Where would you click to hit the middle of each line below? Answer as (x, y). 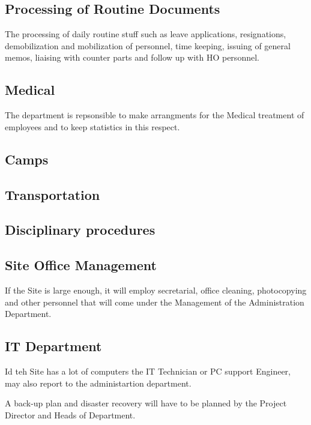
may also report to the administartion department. (98, 383)
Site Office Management (81, 265)
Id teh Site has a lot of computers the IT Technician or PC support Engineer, (148, 371)
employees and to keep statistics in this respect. (92, 126)
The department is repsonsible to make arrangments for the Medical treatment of (155, 115)
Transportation (53, 194)
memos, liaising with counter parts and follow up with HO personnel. (132, 57)
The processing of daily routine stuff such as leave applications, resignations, (146, 34)
